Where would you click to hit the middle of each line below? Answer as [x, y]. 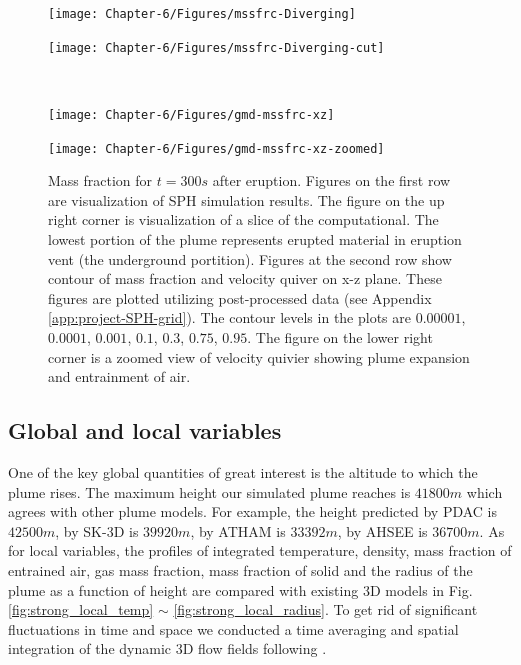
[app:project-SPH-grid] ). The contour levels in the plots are [229, 317]
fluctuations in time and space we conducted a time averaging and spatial [233, 628]
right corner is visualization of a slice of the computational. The [243, 219]
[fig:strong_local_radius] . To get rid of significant [325, 609]
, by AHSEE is [382, 530]
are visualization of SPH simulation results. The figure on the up [246, 199]
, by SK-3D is [97, 530]
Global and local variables [145, 430]
